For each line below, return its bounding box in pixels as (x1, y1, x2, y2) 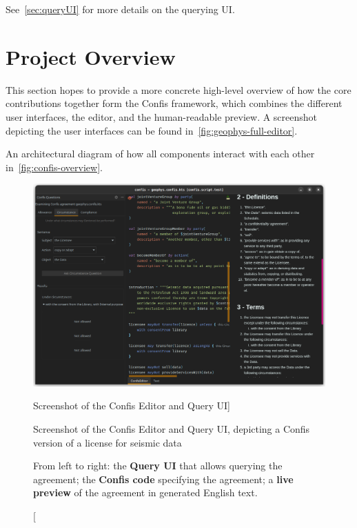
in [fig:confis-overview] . (6, 159, 103, 174)
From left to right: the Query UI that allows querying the (33, 458, 283, 473)
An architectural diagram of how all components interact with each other (6, 146, 315, 161)
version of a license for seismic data (33, 435, 182, 449)
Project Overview (6, 42, 176, 70)
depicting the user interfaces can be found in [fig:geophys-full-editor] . (6, 123, 298, 137)
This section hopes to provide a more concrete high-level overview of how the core (6, 82, 351, 97)
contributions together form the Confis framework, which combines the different (6, 96, 343, 110)
